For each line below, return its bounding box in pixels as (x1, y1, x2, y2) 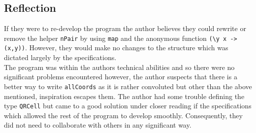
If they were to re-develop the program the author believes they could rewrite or (4, 23, 246, 33)
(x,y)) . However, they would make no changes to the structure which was (4, 42, 228, 53)
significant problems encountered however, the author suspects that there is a (4, 71, 237, 82)
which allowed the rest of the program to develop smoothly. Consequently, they (4, 110, 243, 120)
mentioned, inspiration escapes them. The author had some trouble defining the (4, 91, 245, 101)
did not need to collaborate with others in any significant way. (4, 120, 192, 130)
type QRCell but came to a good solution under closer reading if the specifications (4, 100, 252, 111)
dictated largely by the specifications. (4, 52, 117, 63)
